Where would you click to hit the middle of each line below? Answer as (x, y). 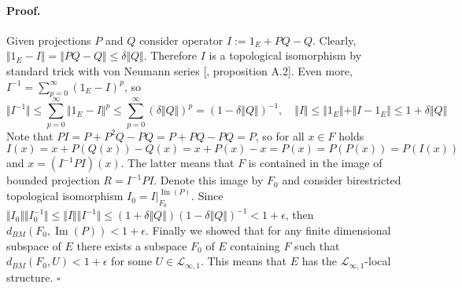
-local (378, 261)
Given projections (49, 40)
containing (255, 245)
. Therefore (170, 55)
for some (131, 261)
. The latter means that (177, 163)
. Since (207, 196)
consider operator (181, 40)
